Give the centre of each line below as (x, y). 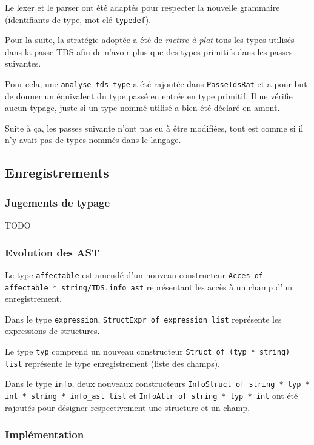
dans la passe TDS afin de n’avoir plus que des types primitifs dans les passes (149, 51)
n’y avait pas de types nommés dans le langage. (93, 140)
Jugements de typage (58, 202)
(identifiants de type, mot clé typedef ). (78, 19)
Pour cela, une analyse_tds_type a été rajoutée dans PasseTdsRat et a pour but (156, 84)
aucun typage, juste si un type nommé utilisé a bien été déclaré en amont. (142, 108)
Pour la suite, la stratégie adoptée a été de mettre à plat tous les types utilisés (150, 40)
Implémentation (45, 434)
